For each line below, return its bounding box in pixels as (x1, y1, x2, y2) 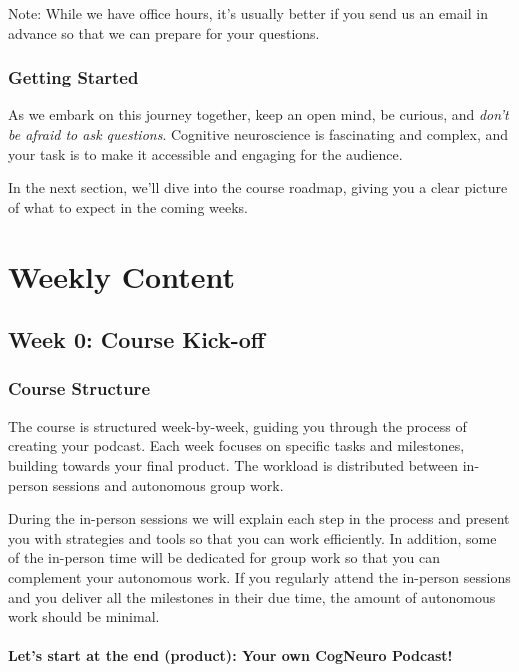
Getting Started (8, 65, 139, 90)
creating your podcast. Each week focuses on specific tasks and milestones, (8, 435, 465, 456)
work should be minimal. (8, 606, 160, 627)
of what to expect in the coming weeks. (8, 196, 248, 217)
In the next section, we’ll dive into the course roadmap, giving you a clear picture (8, 177, 508, 198)
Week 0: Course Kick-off (8, 324, 265, 355)
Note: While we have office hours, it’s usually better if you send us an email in (8, 3, 488, 23)
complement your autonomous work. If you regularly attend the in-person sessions (8, 566, 511, 587)
